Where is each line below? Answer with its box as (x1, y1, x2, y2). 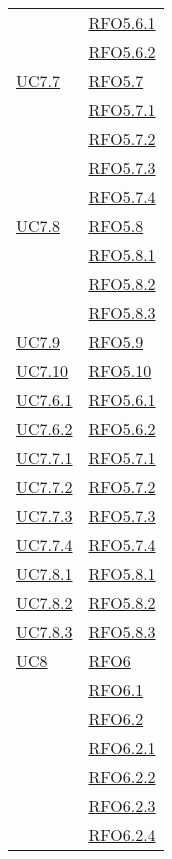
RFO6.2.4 (88, 823, 156, 846)
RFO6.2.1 (88, 736, 156, 759)
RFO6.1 (88, 678, 144, 701)
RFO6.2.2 (88, 765, 156, 788)
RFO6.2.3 (88, 794, 156, 817)
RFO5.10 (88, 359, 152, 382)
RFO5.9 (88, 330, 144, 353)
